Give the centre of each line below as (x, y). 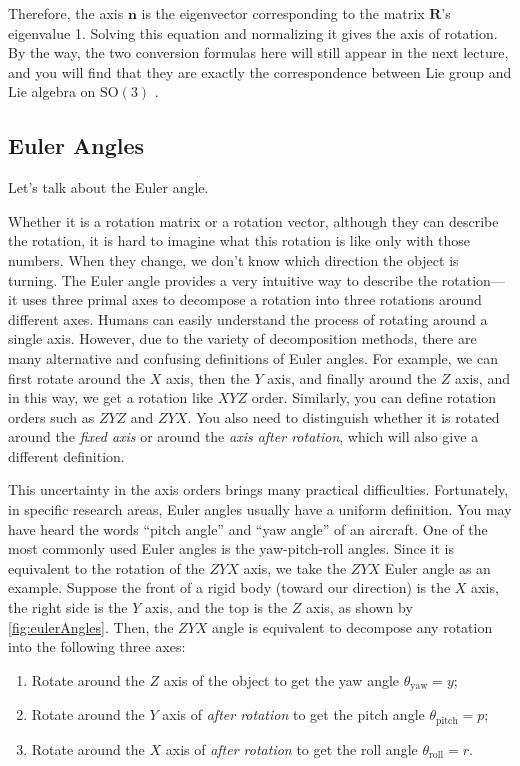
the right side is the (68, 607)
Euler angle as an (437, 567)
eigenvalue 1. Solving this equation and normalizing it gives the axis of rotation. (253, 32)
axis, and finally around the (352, 377)
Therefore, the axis (66, 13)
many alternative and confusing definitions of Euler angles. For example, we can (253, 357)
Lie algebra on (52, 91)
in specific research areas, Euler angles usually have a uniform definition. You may (260, 509)
